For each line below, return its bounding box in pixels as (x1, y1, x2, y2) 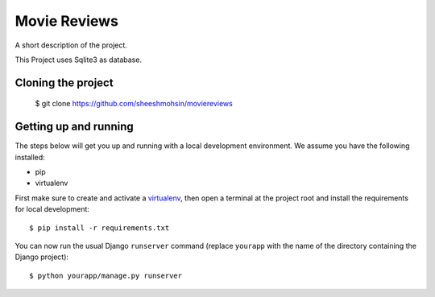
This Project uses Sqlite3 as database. (14, 55, 143, 64)
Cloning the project (14, 76, 114, 89)
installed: (14, 152, 46, 162)
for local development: (14, 204, 90, 214)
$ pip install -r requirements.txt (29, 223, 170, 233)
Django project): (14, 252, 68, 262)
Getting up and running (14, 120, 134, 134)
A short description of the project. (14, 40, 128, 50)
